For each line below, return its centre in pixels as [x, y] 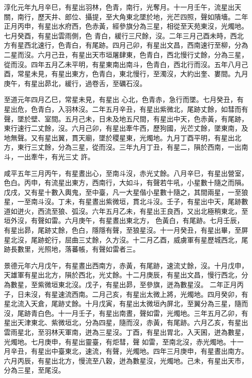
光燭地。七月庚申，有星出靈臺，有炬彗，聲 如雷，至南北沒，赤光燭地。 [117, 341]
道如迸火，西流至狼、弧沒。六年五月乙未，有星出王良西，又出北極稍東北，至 [126, 211]
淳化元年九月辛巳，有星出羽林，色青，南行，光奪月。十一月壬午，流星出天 [123, 7]
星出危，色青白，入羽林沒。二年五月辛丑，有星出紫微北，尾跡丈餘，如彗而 [123, 109]
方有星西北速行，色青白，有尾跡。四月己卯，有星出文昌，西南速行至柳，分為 [126, 45]
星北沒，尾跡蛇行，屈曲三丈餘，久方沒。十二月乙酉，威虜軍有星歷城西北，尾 [126, 239]
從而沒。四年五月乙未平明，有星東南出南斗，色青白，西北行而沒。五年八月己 [126, 64]
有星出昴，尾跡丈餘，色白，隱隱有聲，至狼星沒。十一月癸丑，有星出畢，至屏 [126, 230]
